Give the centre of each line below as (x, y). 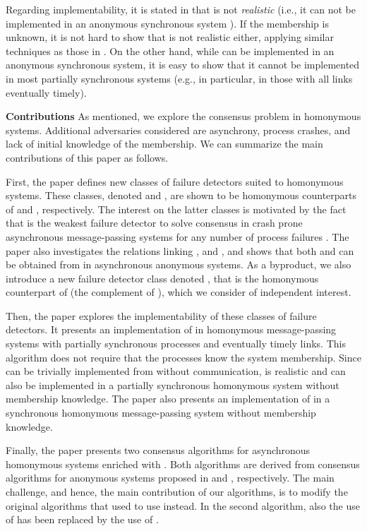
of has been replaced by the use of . (82, 519)
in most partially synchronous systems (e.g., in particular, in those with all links (179, 78)
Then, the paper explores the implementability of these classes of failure (161, 315)
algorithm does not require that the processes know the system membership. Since (183, 357)
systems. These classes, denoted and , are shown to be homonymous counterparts (181, 195)
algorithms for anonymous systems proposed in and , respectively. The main (170, 478)
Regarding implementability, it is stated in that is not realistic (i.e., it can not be (181, 9)
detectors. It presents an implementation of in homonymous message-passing (171, 329)
